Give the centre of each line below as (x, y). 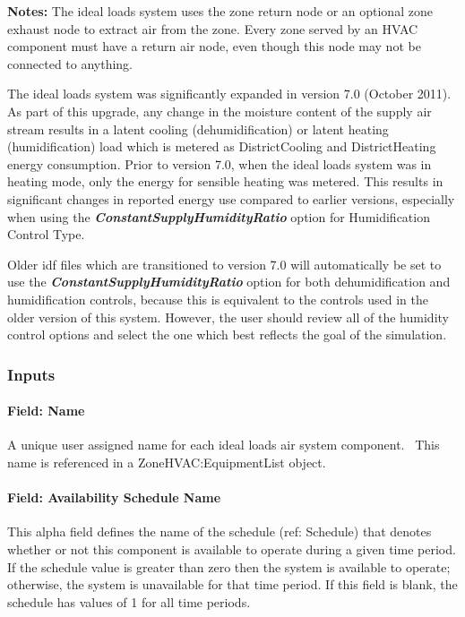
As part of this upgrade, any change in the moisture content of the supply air (220, 111)
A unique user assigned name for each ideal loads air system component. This (224, 445)
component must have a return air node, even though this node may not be (214, 46)
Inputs (31, 374)
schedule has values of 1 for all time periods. (129, 601)
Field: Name (46, 411)
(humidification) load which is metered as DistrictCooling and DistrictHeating (222, 146)
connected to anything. (70, 63)
